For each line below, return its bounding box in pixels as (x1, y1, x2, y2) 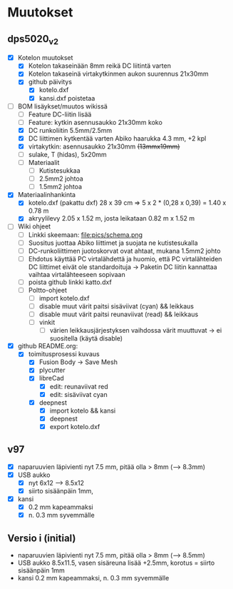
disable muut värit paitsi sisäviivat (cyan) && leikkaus (38, 301, 195, 311)
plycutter (38, 366, 66, 375)
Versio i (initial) (7, 532, 76, 544)
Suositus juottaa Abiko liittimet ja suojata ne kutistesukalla (28, 238, 198, 247)
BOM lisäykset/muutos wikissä (17, 101, 108, 111)
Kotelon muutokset (17, 54, 73, 62)
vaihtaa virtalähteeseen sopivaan (28, 270, 126, 278)
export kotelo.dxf (49, 422, 100, 431)
